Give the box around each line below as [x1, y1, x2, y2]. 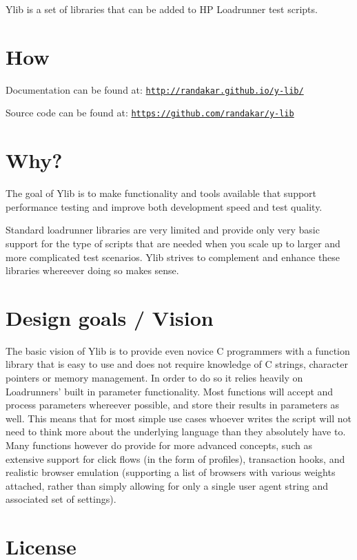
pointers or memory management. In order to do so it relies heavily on [6, 371, 303, 385]
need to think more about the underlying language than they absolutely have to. [6, 424, 346, 439]
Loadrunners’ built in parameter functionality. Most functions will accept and [6, 384, 334, 398]
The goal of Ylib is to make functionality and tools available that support [6, 186, 317, 200]
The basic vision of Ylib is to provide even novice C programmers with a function [6, 343, 350, 357]
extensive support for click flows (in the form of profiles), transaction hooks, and [6, 451, 345, 466]
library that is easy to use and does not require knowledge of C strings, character [6, 357, 348, 371]
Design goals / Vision [6, 303, 214, 331]
